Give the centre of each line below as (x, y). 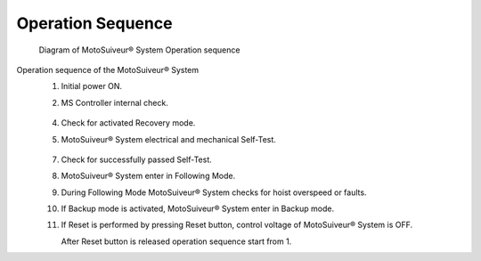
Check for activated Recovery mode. (128, 123)
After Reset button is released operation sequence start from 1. (176, 241)
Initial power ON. (92, 86)
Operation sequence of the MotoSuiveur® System (108, 69)
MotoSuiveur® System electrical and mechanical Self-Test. (168, 139)
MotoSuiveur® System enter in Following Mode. (148, 176)
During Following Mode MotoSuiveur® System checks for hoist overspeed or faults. (214, 192)
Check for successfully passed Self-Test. (137, 159)
